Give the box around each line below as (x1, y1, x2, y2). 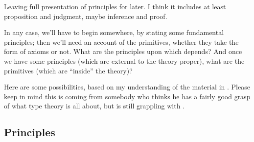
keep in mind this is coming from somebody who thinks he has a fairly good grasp (4, 91, 251, 101)
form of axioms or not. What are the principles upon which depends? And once (4, 46, 242, 56)
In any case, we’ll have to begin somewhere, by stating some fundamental (4, 27, 224, 37)
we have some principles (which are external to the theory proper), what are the (4, 55, 245, 66)
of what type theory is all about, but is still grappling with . (4, 101, 185, 111)
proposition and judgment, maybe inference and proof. (4, 11, 167, 21)
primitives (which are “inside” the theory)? (4, 65, 133, 75)
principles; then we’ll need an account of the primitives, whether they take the (4, 36, 239, 47)
